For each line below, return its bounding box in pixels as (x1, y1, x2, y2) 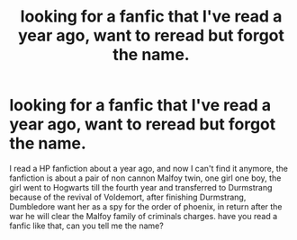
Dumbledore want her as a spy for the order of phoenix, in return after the (9, 200, 283, 212)
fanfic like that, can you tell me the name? (9, 220, 164, 231)
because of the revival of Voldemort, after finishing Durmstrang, (9, 191, 247, 202)
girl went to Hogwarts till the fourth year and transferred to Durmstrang (9, 182, 273, 192)
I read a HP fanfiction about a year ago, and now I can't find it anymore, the (9, 163, 288, 173)
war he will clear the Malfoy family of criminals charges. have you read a (9, 210, 278, 221)
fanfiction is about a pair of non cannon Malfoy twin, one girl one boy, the (9, 173, 282, 183)
